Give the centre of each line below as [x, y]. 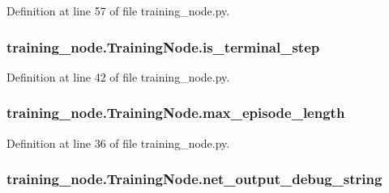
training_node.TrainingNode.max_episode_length [176, 113]
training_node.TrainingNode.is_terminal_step [163, 46]
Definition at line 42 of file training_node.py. [118, 76]
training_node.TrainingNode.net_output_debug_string [194, 179]
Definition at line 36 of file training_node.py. [118, 143]
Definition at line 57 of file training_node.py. [118, 10]
